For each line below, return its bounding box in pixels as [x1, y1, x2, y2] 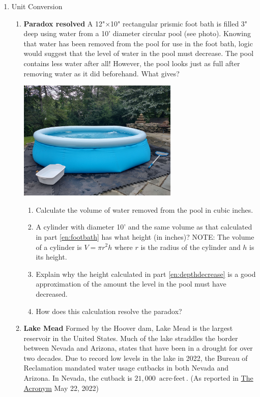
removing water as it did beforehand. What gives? [23, 68, 180, 78]
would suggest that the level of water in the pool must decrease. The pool [23, 48, 254, 59]
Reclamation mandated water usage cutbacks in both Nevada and [23, 362, 229, 373]
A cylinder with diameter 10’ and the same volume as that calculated [36, 221, 252, 232]
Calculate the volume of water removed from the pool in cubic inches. [36, 204, 253, 215]
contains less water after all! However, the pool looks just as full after [23, 58, 240, 68]
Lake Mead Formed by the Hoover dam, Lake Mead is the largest [23, 323, 233, 333]
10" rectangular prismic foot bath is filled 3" [110, 18, 248, 29]
